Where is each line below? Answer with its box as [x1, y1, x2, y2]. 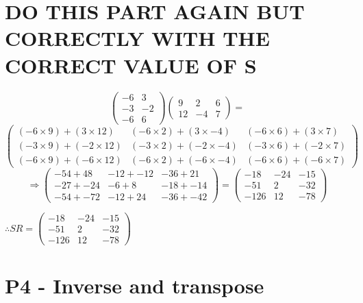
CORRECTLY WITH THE [5, 24, 270, 52]
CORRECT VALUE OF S [5, 51, 257, 79]
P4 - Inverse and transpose [5, 271, 264, 300]
